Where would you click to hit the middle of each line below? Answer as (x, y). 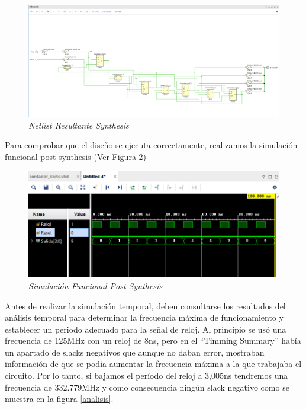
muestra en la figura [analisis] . (59, 399)
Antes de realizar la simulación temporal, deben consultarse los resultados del (145, 306)
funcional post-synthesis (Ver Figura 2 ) (76, 156)
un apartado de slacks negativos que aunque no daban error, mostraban (135, 352)
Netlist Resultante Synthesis (79, 125)
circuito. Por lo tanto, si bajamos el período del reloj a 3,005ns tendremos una (146, 376)
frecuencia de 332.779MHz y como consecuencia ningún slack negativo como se (147, 387)
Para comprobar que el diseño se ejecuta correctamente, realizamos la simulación (151, 145)
